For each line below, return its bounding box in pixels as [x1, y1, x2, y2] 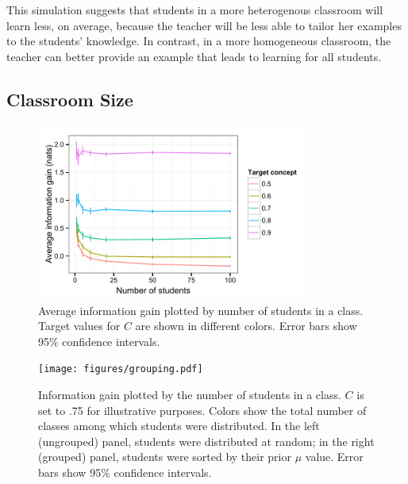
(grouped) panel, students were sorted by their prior [38, 448, 291, 465]
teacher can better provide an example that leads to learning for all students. [6, 48, 382, 64]
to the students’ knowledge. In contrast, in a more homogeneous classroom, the [6, 33, 391, 49]
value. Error [305, 448, 364, 465]
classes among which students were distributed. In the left [38, 417, 320, 434]
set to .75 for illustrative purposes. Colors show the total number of [38, 401, 367, 418]
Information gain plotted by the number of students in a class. [38, 386, 341, 403]
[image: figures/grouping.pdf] [38, 363, 203, 375]
